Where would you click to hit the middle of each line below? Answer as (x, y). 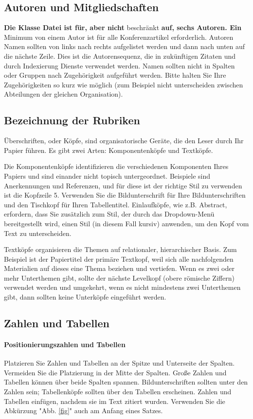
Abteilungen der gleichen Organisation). (63, 94)
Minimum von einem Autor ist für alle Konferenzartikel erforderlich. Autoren (119, 37)
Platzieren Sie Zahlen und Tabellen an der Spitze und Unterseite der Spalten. (119, 363)
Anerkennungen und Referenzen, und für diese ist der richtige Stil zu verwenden (123, 185)
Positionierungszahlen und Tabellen (65, 344)
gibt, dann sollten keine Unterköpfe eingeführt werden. (85, 297)
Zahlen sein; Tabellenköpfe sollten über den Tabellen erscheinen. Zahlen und (118, 392)
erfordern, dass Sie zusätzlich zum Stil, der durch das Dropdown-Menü (109, 214)
